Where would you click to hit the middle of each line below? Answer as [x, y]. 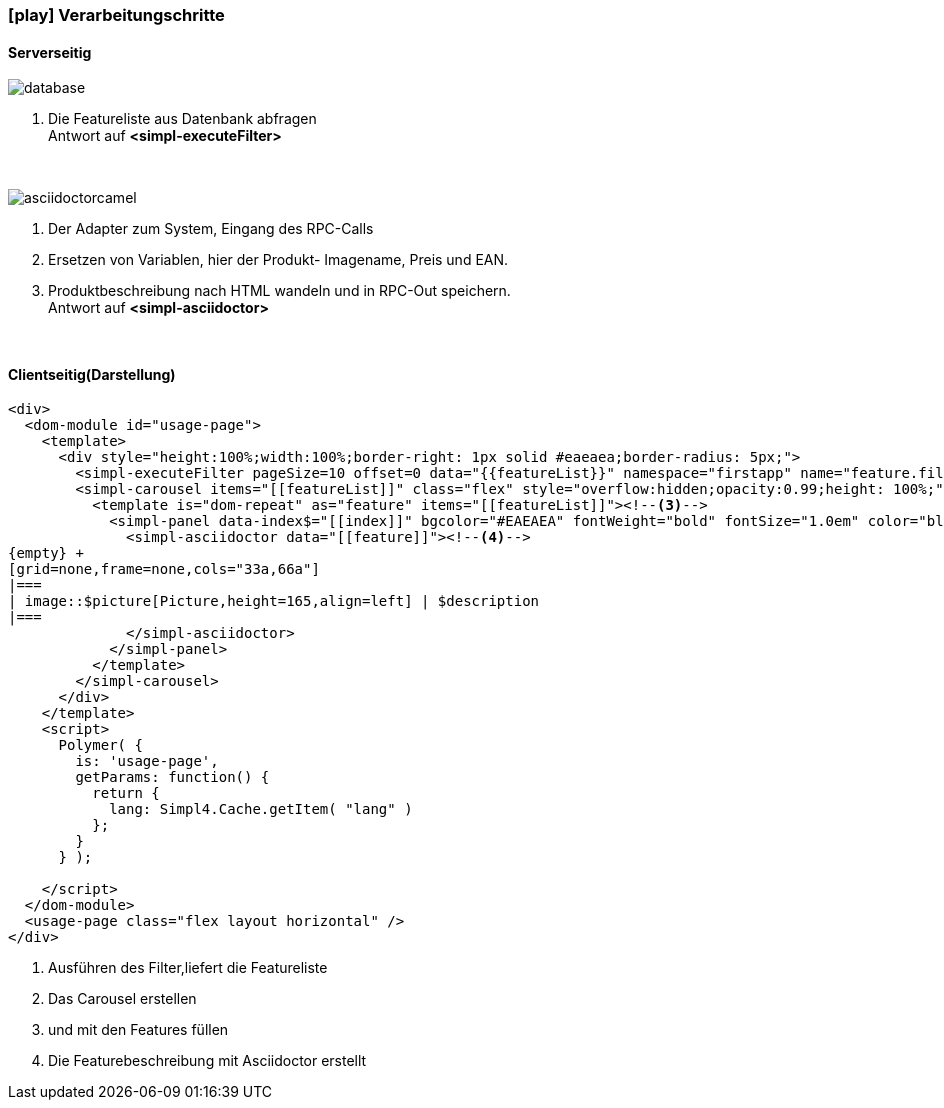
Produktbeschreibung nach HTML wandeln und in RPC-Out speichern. [279, 291]
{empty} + [46, 553]
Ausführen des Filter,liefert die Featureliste [188, 968]
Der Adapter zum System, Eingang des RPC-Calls [211, 229]
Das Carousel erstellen [122, 999]
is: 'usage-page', [147, 761]
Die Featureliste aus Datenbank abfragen [182, 119]
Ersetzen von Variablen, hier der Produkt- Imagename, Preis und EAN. [278, 260]
